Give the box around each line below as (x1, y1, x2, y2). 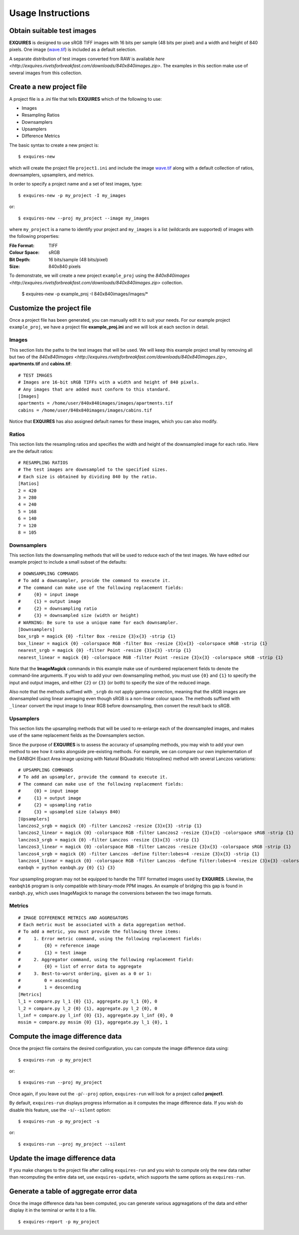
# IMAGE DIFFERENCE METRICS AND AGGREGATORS (18, 915, 129, 920)
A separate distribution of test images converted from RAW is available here (9, 55, 165, 62)
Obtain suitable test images (9, 26, 97, 35)
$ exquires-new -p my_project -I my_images (18, 193, 126, 198)
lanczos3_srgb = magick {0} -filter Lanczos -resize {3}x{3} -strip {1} (18, 837, 199, 842)
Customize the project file (9, 304, 92, 312)
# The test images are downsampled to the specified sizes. (18, 467, 168, 472)
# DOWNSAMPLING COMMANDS (18, 571, 79, 576)
